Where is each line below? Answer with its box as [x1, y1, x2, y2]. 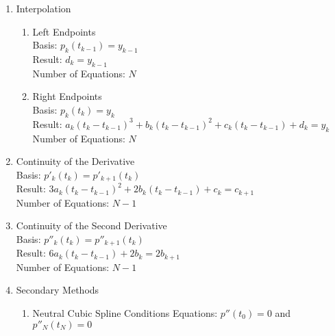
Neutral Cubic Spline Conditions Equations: [32, 305, 218, 320]
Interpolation [16, 1, 71, 15]
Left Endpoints [32, 24, 96, 38]
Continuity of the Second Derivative [16, 218, 167, 233]
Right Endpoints [32, 89, 102, 103]
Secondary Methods [16, 283, 99, 297]
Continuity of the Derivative [16, 154, 135, 168]
